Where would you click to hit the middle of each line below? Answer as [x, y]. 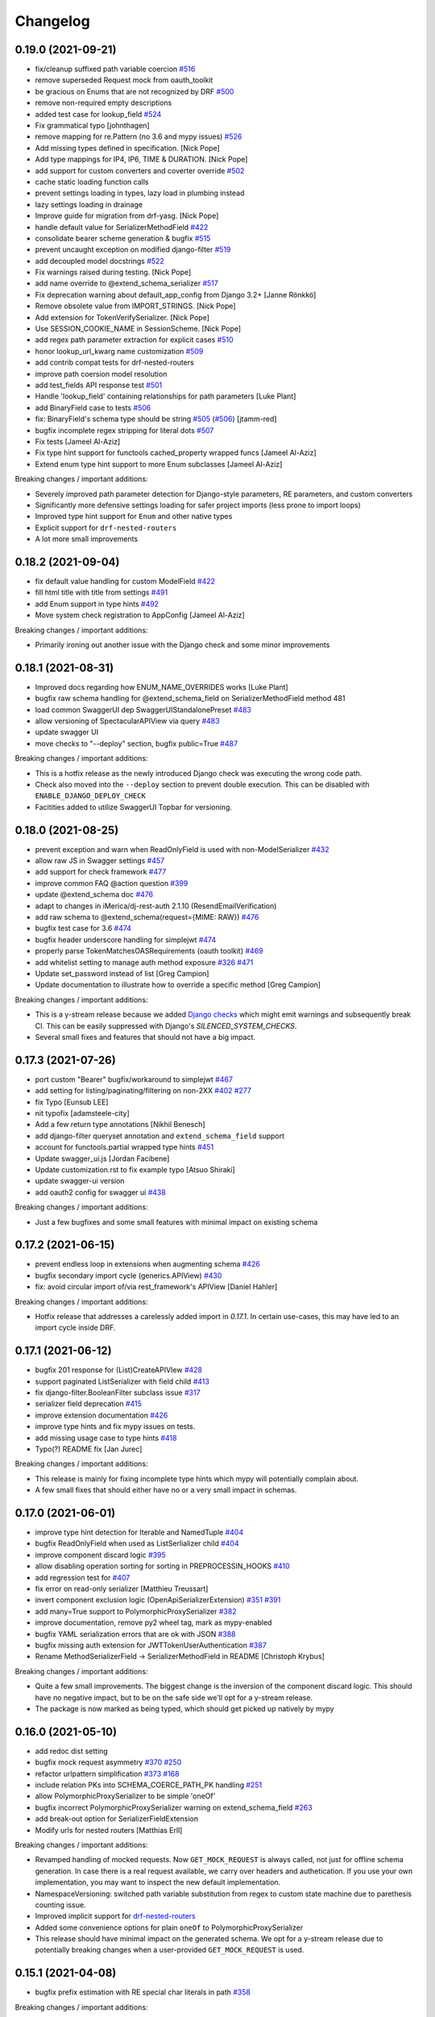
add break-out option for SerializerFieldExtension [117, 1819]
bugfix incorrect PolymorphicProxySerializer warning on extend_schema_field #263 [174, 1807]
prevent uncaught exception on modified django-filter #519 [133, 249]
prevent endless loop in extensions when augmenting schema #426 [148, 1264]
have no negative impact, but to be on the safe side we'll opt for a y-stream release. [174, 1698]
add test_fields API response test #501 [99, 385]
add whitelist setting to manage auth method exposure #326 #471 [144, 962]
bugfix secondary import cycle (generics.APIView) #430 [128, 1276]
